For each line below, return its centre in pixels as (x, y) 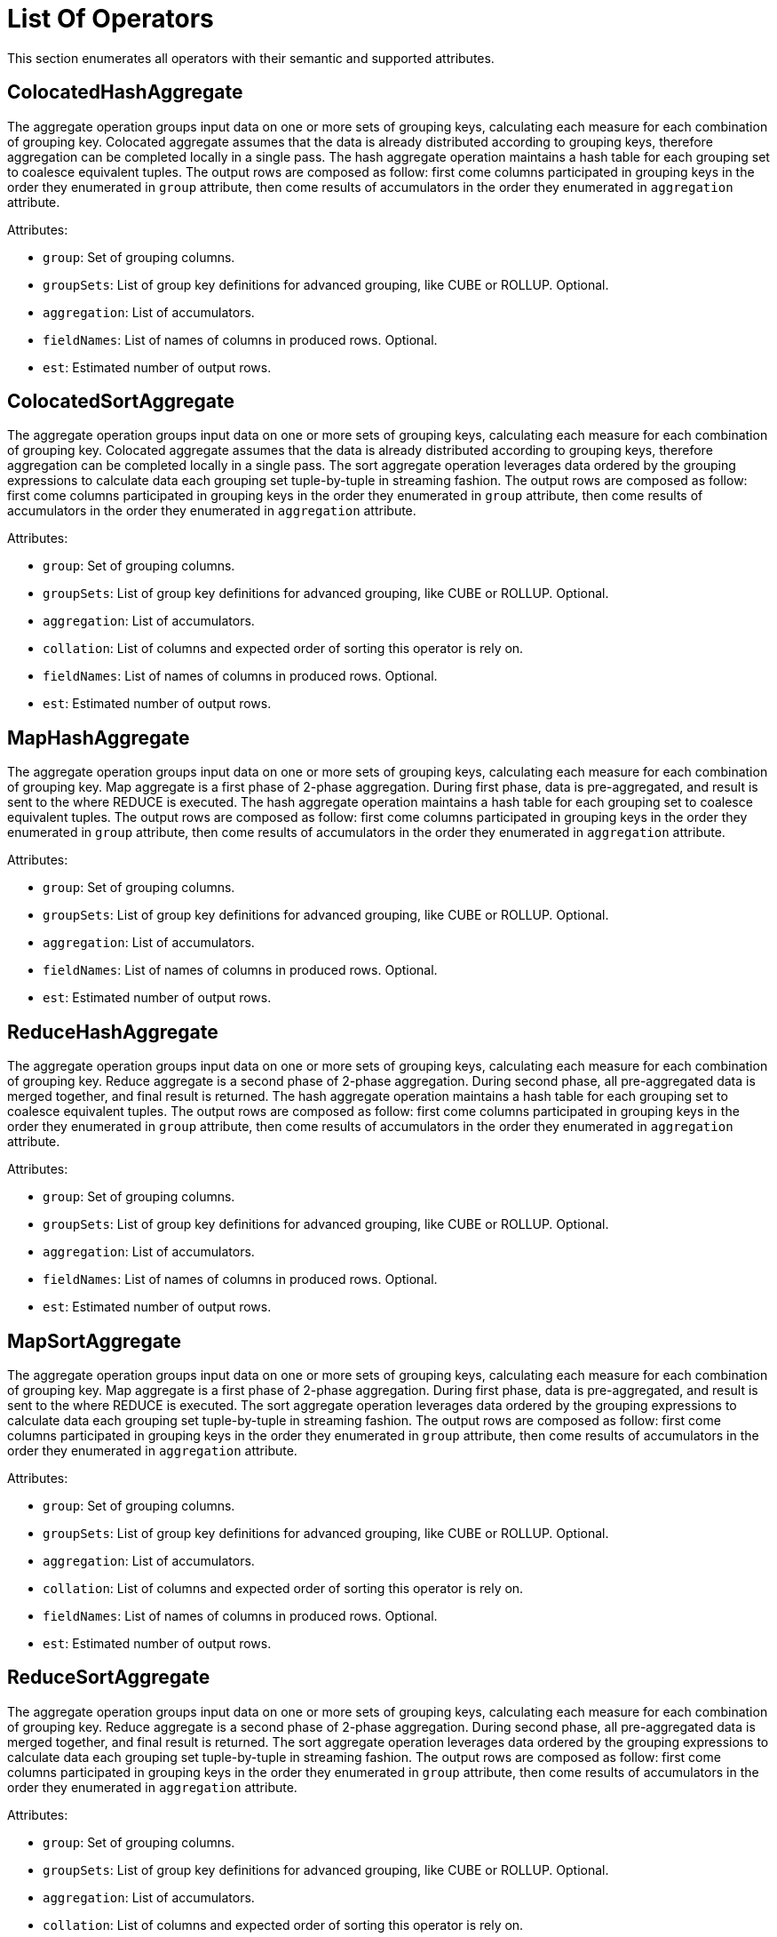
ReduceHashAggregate (113, 1032)
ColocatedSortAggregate (121, 402)
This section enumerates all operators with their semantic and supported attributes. (251, 58)
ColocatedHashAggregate (125, 92)
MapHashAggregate (99, 737)
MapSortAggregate (95, 1341)
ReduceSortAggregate (109, 1678)
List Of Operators (111, 19)
